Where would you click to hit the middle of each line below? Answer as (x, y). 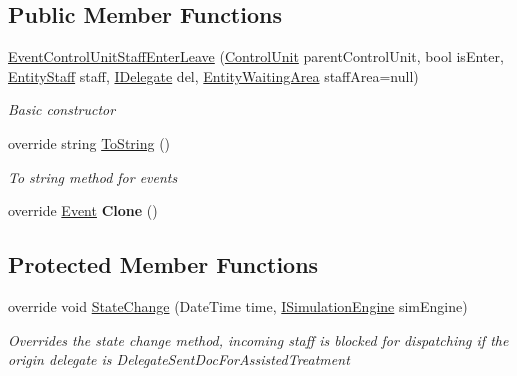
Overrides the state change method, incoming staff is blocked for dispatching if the (258, 339)
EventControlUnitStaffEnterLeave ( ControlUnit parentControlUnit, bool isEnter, (256, 56)
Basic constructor (62, 109)
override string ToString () (89, 142)
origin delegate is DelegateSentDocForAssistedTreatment (179, 359)
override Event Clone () (83, 210)
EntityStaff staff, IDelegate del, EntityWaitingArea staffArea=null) (213, 75)
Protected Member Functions (163, 264)
